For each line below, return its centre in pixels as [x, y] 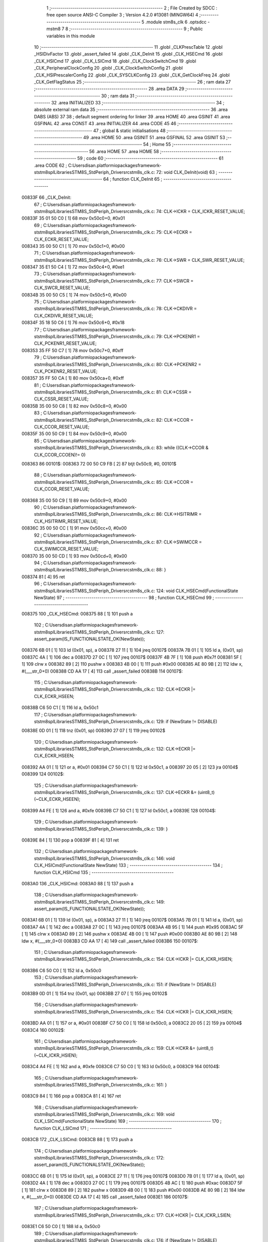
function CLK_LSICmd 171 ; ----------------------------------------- [103, 1128]
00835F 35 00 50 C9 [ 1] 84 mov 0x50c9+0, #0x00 [74, 434]
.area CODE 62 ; [50, 165]
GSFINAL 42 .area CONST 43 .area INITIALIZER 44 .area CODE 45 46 [105, 124]
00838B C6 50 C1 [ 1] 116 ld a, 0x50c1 [60, 707]
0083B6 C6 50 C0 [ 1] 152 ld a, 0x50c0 [62, 970]
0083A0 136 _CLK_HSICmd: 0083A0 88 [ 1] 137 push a [77, 883]
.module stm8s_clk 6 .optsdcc [176, 22]
